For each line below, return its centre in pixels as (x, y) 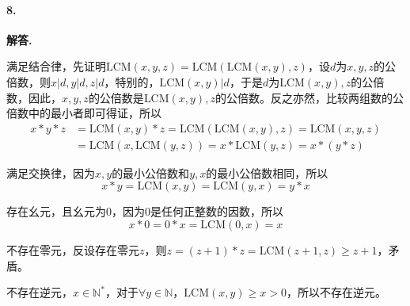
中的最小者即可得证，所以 (95, 113)
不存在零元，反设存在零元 (73, 250)
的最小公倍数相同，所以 (267, 172)
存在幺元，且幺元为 (56, 211)
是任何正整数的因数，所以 (217, 211)
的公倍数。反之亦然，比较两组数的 (304, 97)
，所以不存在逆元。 (336, 292)
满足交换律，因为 (51, 172)
